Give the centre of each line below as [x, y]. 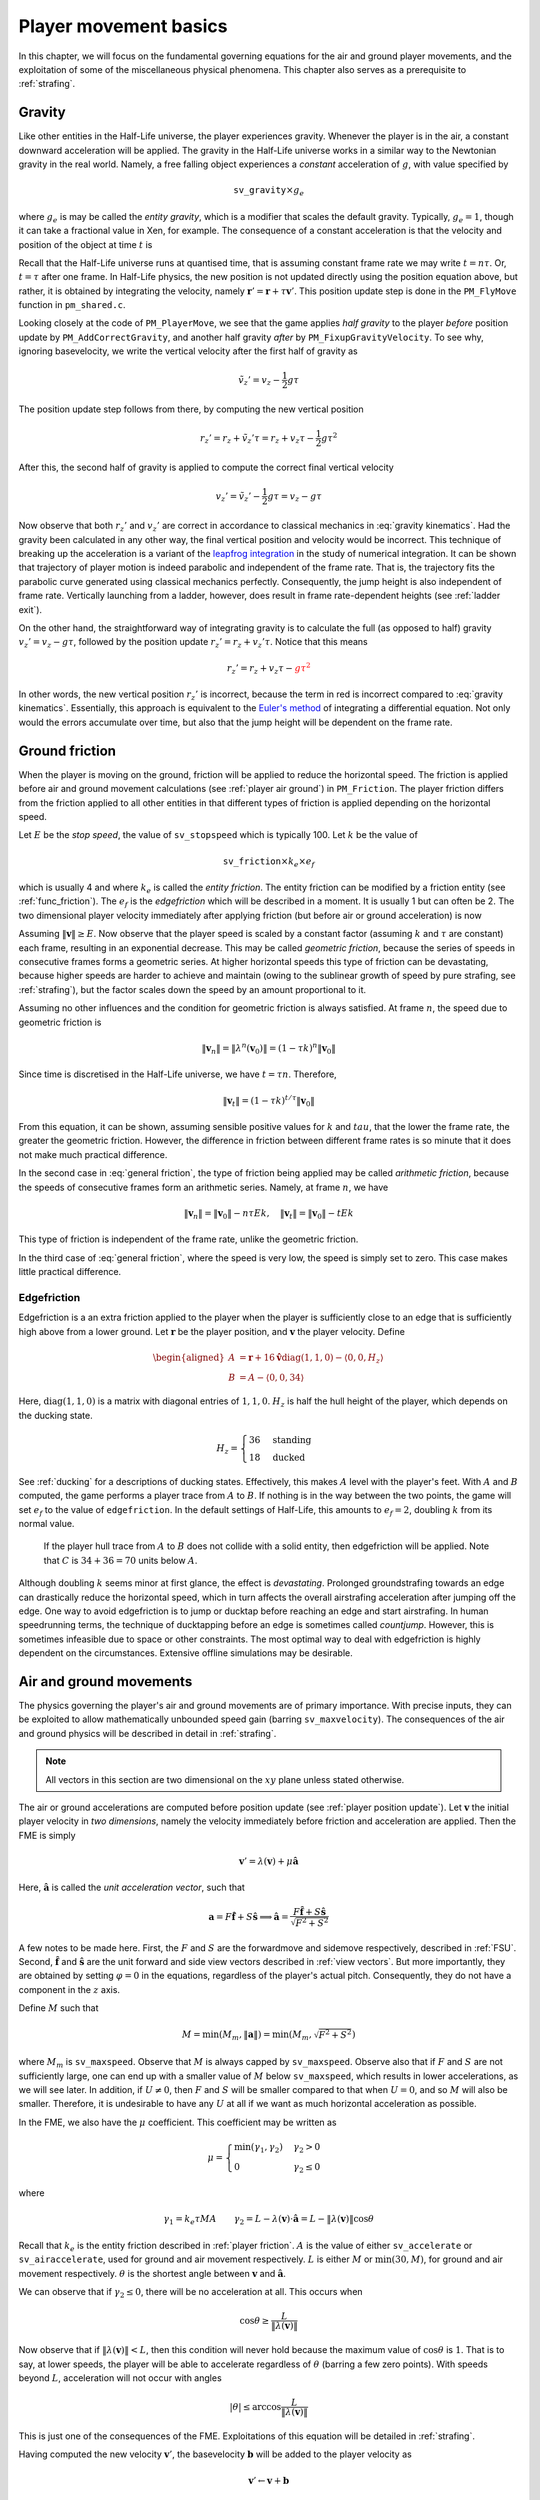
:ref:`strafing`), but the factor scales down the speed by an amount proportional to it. [192, 989]
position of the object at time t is [85, 244]
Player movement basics [123, 26]
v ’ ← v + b [269, 2480]
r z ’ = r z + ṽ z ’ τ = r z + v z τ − [257, 439]
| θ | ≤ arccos [255, 2406]
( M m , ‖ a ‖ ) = [244, 2036]
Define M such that [58, 2008]
